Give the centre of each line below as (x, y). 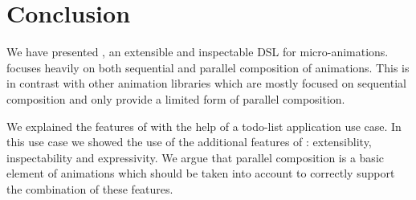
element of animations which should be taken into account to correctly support (201, 173)
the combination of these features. (90, 188)
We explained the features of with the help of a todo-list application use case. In (204, 126)
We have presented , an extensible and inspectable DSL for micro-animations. (198, 52)
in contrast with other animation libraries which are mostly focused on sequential (206, 83)
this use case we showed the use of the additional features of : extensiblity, (189, 142)
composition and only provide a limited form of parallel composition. (176, 98)
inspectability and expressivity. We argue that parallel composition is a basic (195, 157)
